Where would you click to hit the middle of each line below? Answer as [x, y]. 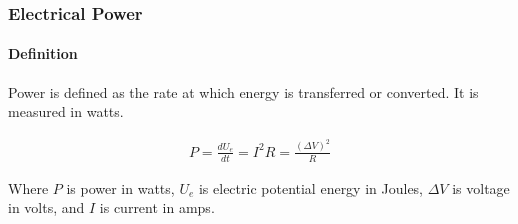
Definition [43, 53]
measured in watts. [66, 111]
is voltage [481, 187]
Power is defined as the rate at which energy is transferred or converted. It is [243, 91]
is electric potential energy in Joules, [311, 187]
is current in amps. [157, 207]
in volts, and [46, 207]
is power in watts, [120, 187]
